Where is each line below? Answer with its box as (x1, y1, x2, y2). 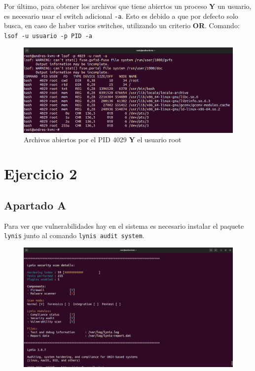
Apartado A (4, 197, 67, 212)
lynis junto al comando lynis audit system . (4, 230, 145, 241)
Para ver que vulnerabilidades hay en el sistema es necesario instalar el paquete (4, 220, 244, 231)
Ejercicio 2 (4, 164, 77, 184)
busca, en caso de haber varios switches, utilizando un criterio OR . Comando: (4, 20, 240, 31)
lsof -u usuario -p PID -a (4, 32, 92, 40)
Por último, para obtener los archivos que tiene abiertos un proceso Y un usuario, (4, 1, 252, 11)
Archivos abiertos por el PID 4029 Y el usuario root (24, 134, 182, 145)
